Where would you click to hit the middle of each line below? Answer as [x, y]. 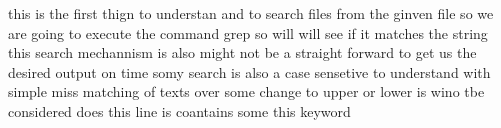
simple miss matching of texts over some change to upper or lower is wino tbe [246, 91]
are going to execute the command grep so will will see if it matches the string [248, 32]
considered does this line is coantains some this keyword [179, 110]
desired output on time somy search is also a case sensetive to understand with [249, 71]
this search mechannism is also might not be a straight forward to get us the [242, 52]
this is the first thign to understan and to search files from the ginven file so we [251, 13]
